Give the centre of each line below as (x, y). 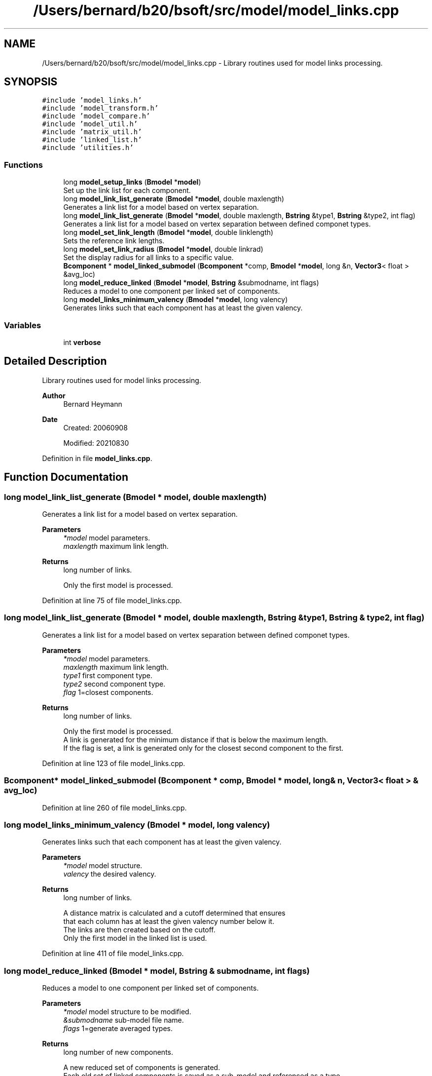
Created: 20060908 (95, 427)
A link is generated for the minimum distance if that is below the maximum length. (196, 739)
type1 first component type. (108, 675)
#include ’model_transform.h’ (100, 108)
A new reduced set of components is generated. (142, 1067)
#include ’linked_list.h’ (92, 140)
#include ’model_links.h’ (92, 100)
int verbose (82, 342)
